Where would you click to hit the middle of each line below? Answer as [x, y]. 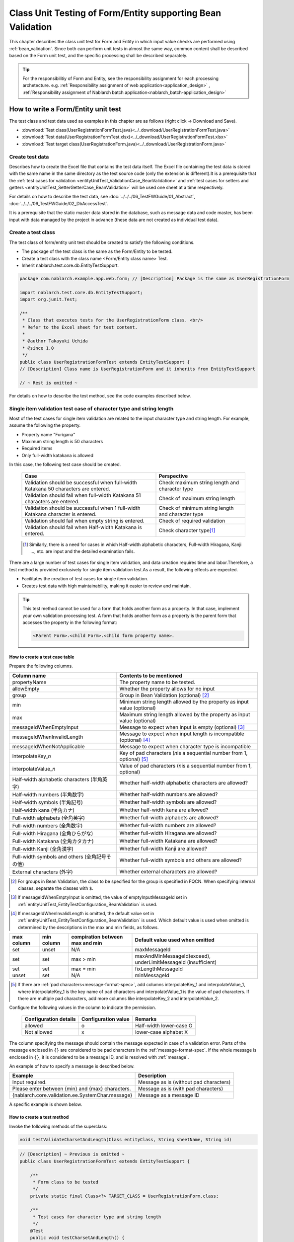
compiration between [97, 937]
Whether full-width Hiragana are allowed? [168, 833]
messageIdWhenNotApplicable [48, 746]
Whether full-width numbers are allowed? [168, 825]
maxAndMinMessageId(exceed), [173, 956]
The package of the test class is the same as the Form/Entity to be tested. [97, 251]
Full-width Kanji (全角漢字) [43, 849]
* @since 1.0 [38, 348]
